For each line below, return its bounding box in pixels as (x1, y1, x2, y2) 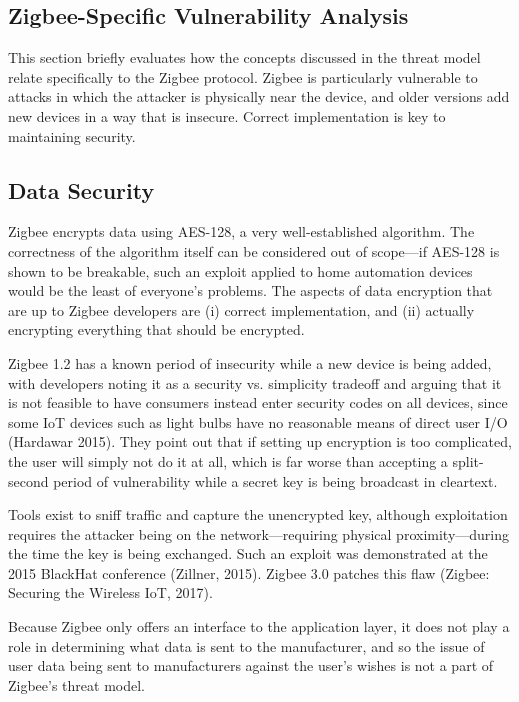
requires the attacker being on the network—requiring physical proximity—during (8, 523, 510, 544)
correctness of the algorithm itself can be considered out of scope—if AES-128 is (8, 240, 500, 261)
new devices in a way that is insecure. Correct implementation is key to (8, 105, 446, 126)
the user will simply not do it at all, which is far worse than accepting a (8, 450, 448, 471)
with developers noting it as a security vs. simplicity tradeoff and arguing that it (8, 372, 502, 393)
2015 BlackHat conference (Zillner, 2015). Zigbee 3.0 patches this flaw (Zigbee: (8, 562, 490, 583)
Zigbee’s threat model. (8, 674, 146, 695)
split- (452, 450, 484, 471)
